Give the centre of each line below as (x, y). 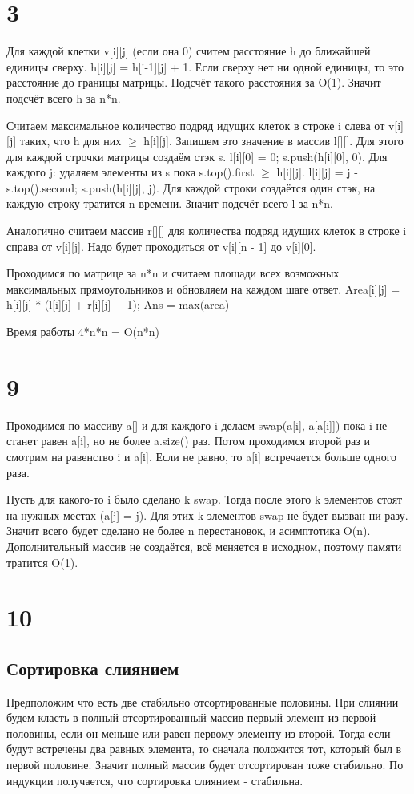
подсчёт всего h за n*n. (64, 97)
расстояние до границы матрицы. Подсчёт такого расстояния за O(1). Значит (194, 82)
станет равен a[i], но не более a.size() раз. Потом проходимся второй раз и (189, 441)
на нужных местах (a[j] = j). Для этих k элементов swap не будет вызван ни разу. (207, 514)
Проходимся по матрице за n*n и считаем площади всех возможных (173, 273)
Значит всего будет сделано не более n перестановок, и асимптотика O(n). (189, 531)
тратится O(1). (42, 562)
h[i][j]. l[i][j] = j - (317, 172)
